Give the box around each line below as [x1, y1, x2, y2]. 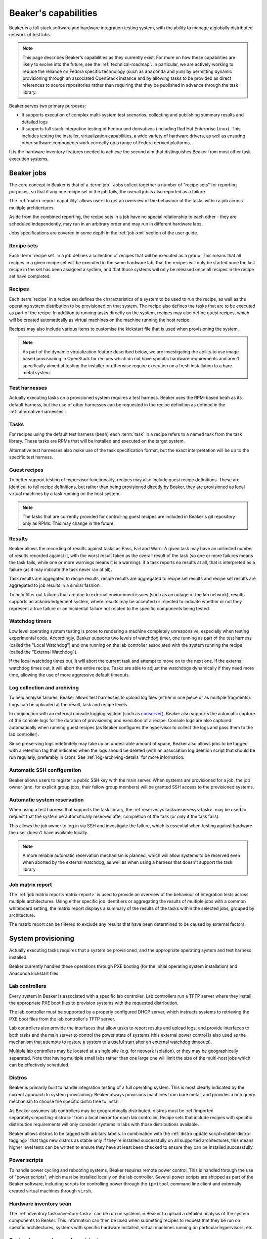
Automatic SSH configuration [9, 767, 82, 774]
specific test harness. [9, 454, 53, 460]
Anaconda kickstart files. [9, 970, 60, 976]
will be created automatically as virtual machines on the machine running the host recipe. [9, 317, 191, 323]
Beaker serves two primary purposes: [9, 103, 86, 109]
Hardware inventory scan [9, 1200, 72, 1207]
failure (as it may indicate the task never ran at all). [9, 566, 112, 572]
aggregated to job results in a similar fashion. [9, 582, 101, 588]
